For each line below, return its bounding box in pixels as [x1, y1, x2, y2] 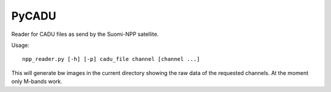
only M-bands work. [11, 78, 63, 85]
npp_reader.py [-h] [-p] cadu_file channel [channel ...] [22, 55, 200, 63]
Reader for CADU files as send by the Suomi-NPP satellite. [11, 30, 159, 38]
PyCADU [11, 9, 56, 23]
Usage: [11, 41, 30, 49]
